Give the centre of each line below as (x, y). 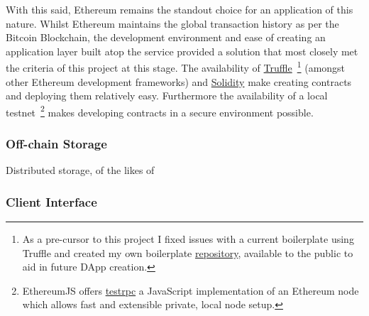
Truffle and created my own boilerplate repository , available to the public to (188, 252)
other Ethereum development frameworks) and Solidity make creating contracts (179, 81)
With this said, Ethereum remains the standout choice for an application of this (180, 9)
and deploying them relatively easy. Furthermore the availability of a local (167, 96)
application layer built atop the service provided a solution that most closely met (182, 51)
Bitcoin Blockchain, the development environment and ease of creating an (166, 37)
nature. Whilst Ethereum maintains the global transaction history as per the (172, 23)
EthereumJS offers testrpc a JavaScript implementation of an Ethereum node (191, 290)
